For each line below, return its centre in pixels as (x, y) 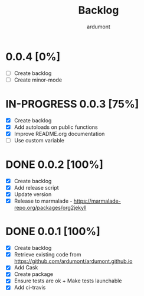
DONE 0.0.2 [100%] (55, 165)
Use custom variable (39, 140)
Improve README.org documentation (59, 134)
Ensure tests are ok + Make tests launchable (68, 281)
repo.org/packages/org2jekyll (50, 208)
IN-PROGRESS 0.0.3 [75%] (72, 104)
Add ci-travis (30, 288)
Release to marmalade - (43, 201)
